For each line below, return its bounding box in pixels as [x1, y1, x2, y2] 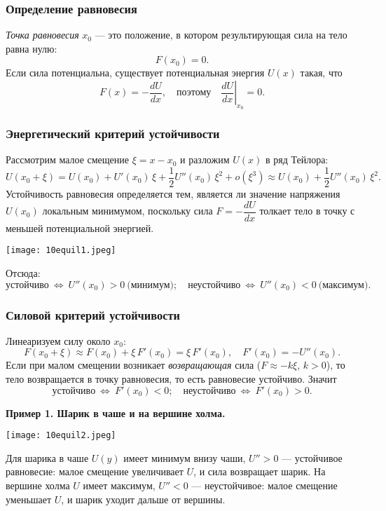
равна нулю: [6, 41, 57, 55]
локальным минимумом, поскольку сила [42, 203, 213, 218]
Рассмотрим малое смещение [6, 152, 130, 167]
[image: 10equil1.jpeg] [6, 245, 116, 256]
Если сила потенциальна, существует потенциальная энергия [6, 65, 265, 80]
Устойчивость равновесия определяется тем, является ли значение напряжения [6, 186, 340, 201]
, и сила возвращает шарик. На [193, 464, 326, 479]
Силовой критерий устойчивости [6, 306, 180, 323]
